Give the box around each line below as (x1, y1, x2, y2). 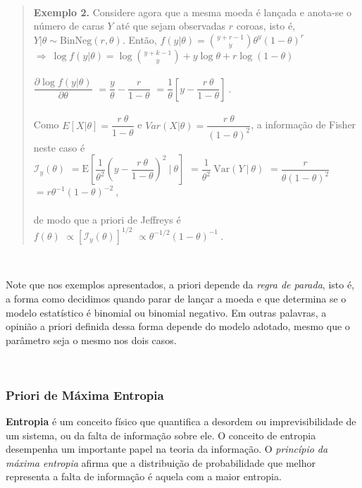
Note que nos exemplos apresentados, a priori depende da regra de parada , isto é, (6, 277, 355, 292)
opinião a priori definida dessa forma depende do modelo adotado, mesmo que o (6, 319, 350, 334)
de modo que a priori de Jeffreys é (33, 212, 181, 226)
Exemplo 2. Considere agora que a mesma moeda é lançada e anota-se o (33, 4, 352, 19)
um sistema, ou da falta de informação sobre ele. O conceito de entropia (6, 427, 316, 442)
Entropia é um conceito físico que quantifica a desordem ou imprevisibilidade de (6, 414, 356, 429)
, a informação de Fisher (251, 117, 356, 132)
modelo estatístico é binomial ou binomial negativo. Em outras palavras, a (6, 305, 327, 319)
